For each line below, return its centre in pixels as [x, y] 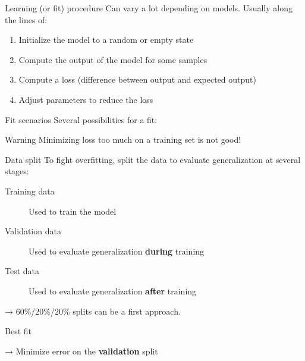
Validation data [33, 231]
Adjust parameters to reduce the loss [86, 99]
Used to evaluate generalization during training [117, 251]
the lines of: [26, 19]
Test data [22, 271]
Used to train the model [73, 211]
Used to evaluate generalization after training [113, 291]
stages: [17, 171]
